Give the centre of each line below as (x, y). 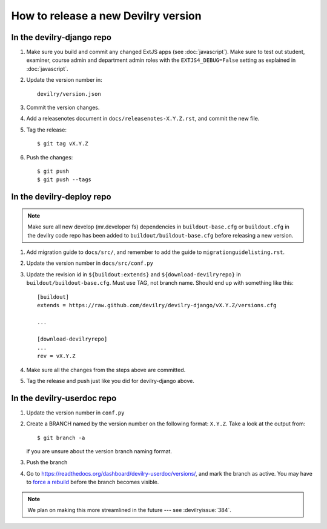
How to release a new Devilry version (107, 16)
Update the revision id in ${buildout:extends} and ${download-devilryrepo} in (134, 274)
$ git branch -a (61, 438)
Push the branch (47, 462)
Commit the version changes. (63, 108)
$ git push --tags (64, 180)
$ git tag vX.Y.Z (63, 144)
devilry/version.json (69, 94)
